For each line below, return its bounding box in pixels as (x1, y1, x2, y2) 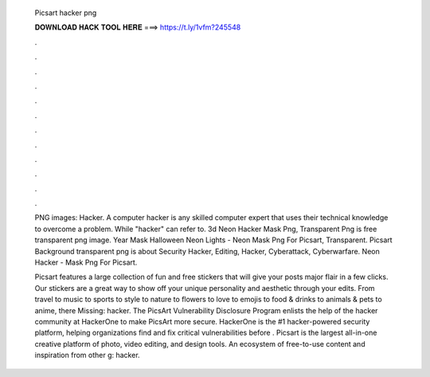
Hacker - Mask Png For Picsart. (34, 257, 138, 267)
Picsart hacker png (34, 8, 97, 18)
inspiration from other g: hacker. (34, 351, 140, 360)
